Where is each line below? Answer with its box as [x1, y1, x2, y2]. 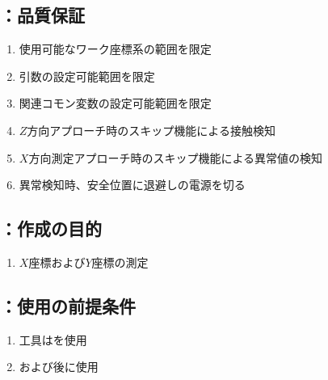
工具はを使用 [19, 331, 87, 348]
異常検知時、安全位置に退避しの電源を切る [19, 176, 246, 193]
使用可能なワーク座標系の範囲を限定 [19, 40, 212, 57]
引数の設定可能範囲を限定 [19, 67, 155, 84]
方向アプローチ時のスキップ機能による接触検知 [27, 121, 275, 138]
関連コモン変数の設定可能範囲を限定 [19, 95, 212, 112]
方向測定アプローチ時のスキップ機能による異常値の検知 [28, 149, 322, 166]
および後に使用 [19, 358, 99, 375]
